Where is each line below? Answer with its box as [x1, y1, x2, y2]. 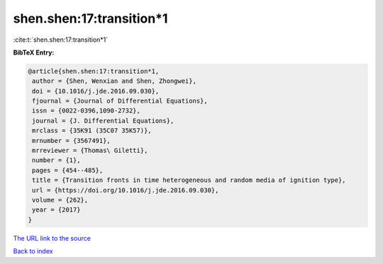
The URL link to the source [13, 234, 91, 242]
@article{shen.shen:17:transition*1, [28, 67, 160, 75]
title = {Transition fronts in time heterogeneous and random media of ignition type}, [32, 176, 347, 184]
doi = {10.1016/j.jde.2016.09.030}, [32, 87, 160, 95]
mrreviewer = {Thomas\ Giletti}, [32, 147, 148, 155]
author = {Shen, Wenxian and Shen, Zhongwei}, [32, 77, 196, 85]
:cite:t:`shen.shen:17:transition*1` [13, 35, 109, 44]
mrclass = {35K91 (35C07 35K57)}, [32, 127, 152, 134]
